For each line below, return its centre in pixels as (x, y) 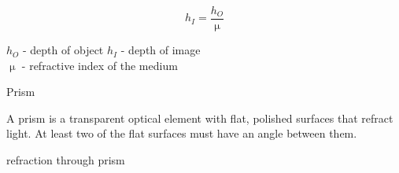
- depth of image (161, 50)
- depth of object (63, 50)
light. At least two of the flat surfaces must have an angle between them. (182, 133)
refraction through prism (66, 160)
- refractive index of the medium (100, 65)
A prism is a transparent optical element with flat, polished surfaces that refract (200, 118)
